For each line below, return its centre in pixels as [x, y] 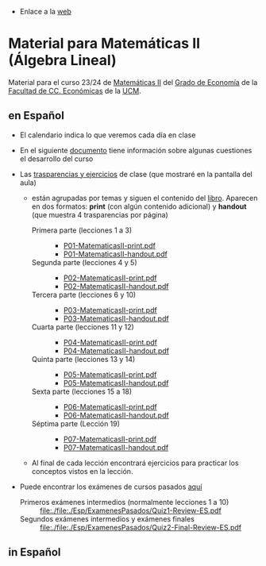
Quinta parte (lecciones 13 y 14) [83, 359]
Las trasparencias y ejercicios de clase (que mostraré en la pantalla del [136, 174]
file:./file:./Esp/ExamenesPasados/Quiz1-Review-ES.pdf [131, 510]
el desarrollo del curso [56, 159]
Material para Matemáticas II [104, 44]
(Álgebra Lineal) [62, 61]
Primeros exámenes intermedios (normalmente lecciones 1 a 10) [124, 502]
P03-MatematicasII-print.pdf [110, 310]
